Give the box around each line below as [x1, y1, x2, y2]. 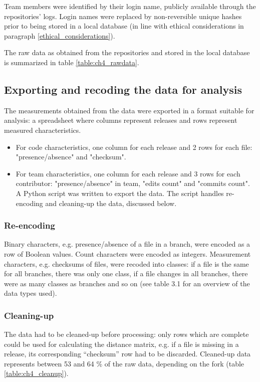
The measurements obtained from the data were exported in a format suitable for [4, 105, 254, 115]
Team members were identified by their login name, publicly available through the [4, 1, 256, 11]
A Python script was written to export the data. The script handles [16, 187, 224, 198]
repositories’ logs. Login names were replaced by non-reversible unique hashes [4, 11, 242, 21]
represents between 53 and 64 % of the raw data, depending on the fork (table [4, 358, 244, 368]
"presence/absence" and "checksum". [16, 151, 126, 162]
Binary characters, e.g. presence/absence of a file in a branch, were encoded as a [4, 239, 250, 249]
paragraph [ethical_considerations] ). [4, 30, 115, 41]
